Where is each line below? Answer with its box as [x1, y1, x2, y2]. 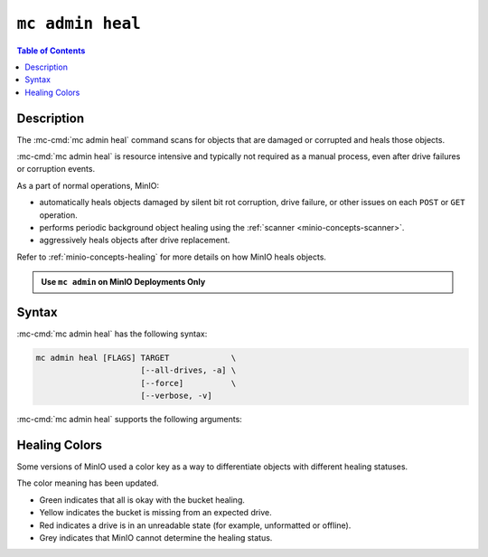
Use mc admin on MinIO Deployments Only [41, 277, 206, 288]
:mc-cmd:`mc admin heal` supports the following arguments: [16, 414, 243, 425]
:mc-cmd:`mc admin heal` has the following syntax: [16, 328, 208, 339]
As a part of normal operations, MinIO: [16, 180, 160, 191]
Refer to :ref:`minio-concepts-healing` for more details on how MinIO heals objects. [16, 251, 327, 262]
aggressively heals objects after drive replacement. [39, 235, 230, 246]
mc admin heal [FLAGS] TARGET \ [35, 353, 237, 363]
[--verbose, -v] [140, 391, 212, 401]
